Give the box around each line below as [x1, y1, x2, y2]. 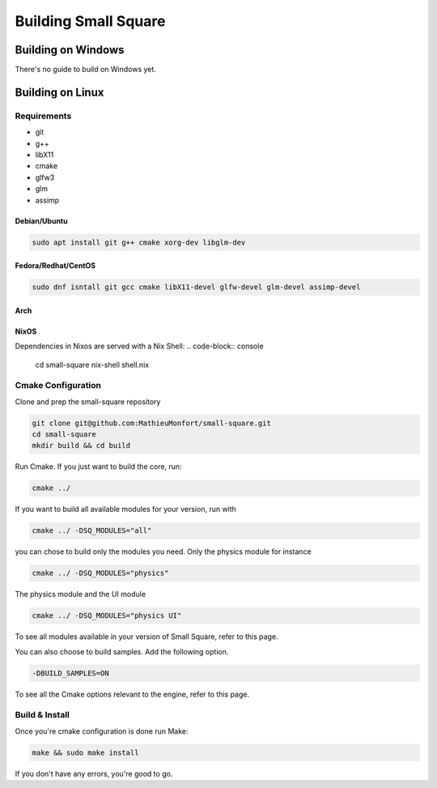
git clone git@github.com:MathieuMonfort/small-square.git [32, 418, 271, 428]
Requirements [15, 110, 72, 121]
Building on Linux [15, 85, 104, 99]
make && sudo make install [32, 748, 139, 757]
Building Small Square [15, 12, 166, 30]
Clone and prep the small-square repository [15, 397, 161, 407]
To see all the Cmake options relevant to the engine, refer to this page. [15, 689, 250, 699]
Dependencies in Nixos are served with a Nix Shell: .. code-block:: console [15, 341, 264, 351]
